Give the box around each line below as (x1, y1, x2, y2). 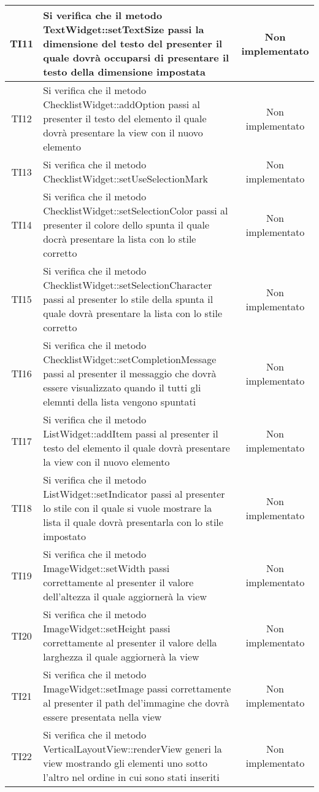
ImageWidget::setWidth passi (43, 561, 170, 575)
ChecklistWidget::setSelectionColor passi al (43, 203, 228, 218)
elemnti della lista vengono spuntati (43, 394, 196, 409)
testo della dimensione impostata (43, 65, 206, 79)
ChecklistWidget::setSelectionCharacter (43, 278, 212, 292)
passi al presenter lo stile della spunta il (43, 292, 213, 306)
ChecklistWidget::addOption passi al (43, 97, 201, 111)
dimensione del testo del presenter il (43, 36, 223, 50)
